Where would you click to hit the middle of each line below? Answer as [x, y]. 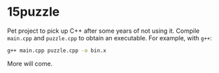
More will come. [30, 63]
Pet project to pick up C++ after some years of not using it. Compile [104, 31]
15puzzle [34, 12]
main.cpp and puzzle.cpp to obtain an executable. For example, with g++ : [109, 38]
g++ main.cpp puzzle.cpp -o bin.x [57, 50]
